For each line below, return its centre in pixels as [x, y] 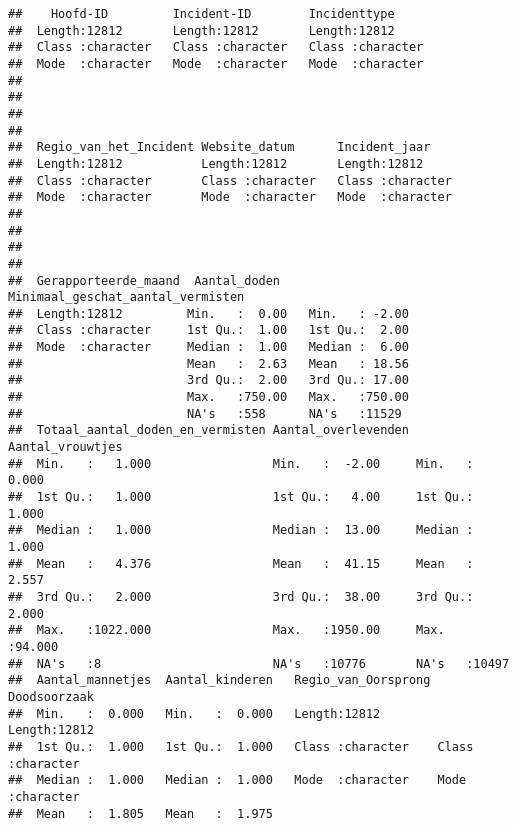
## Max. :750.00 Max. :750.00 [208, 397]
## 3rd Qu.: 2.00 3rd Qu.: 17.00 [208, 380]
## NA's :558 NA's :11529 [205, 413]
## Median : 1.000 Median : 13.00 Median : [241, 530]
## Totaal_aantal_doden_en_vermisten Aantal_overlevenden [208, 430]
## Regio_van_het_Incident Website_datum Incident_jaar [219, 147]
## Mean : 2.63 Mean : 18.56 [208, 363]
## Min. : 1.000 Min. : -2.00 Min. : [241, 463]
